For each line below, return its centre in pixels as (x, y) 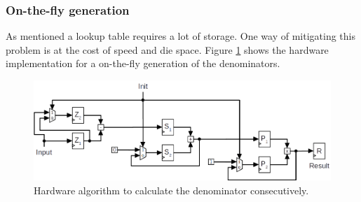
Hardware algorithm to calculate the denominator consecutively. (171, 190)
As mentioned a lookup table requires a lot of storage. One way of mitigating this (180, 36)
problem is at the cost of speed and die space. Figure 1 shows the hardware (167, 49)
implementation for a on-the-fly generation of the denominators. (143, 63)
